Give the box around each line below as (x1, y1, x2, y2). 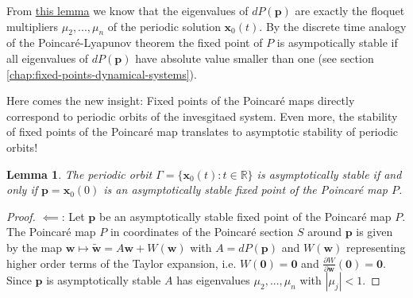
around (307, 223, 342, 240)
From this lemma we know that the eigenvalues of (6, 2, 249, 18)
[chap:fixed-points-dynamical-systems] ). (6, 65, 197, 82)
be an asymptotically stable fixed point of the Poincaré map (98, 207, 392, 224)
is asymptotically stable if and (257, 165, 402, 182)
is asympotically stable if (276, 34, 398, 51)
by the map (6, 238, 62, 255)
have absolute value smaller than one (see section (135, 49, 374, 66)
